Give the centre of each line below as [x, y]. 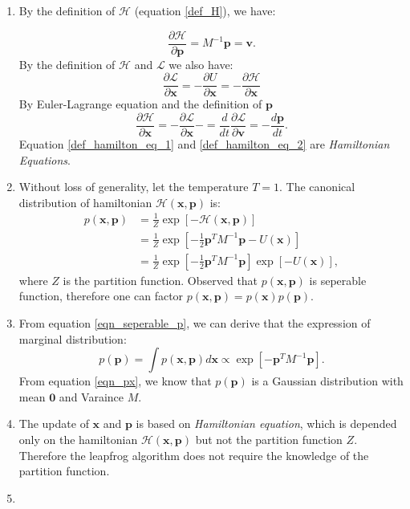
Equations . [45, 159]
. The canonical [317, 187]
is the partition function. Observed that [160, 280]
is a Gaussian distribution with [327, 381]
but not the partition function [269, 439]
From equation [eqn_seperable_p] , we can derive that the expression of [195, 322]
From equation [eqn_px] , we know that [115, 381]
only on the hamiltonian [78, 439]
